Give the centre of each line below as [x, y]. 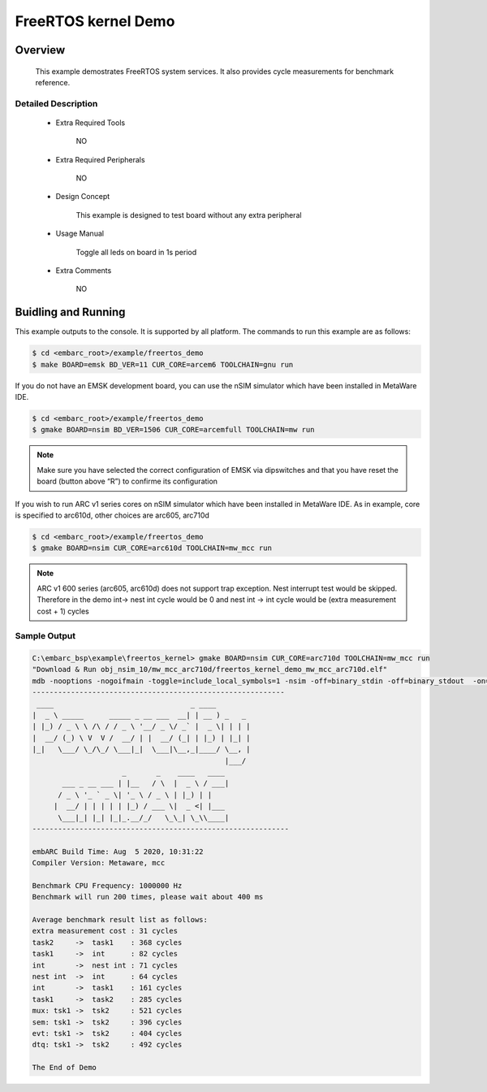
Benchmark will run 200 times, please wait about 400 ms [148, 897]
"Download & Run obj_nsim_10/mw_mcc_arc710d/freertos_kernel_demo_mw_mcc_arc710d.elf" [210, 669]
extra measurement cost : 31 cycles [105, 931]
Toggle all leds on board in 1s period [136, 252]
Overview [40, 50]
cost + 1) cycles [63, 611]
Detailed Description [56, 103]
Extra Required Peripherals [100, 159]
